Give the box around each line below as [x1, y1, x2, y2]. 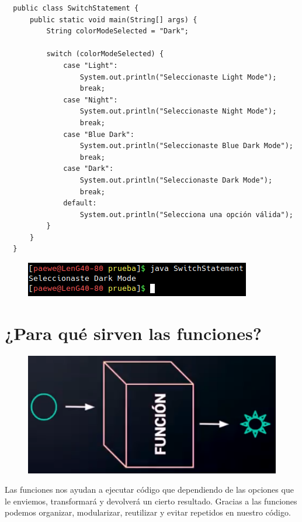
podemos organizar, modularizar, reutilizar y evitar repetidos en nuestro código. [5, 506, 291, 518]
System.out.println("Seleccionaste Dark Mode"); [79, 176, 273, 184]
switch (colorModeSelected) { [46, 50, 164, 59]
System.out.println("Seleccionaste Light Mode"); [79, 73, 277, 81]
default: [63, 199, 97, 208]
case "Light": [63, 61, 118, 70]
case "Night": [63, 95, 118, 104]
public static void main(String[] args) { [29, 15, 197, 24]
